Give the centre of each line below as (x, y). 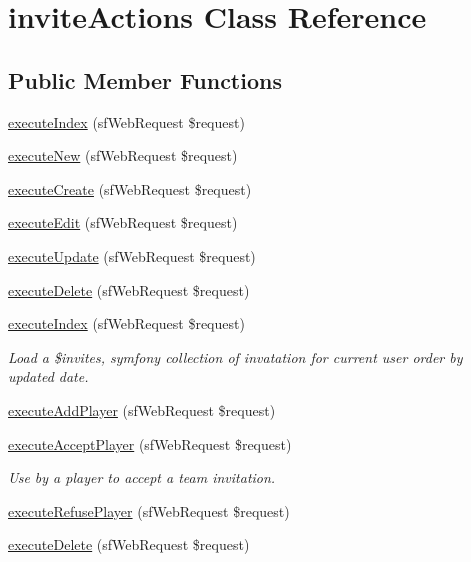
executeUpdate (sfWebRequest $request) (132, 255)
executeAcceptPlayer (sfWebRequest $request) (150, 443)
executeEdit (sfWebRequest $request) (123, 222)
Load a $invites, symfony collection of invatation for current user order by (235, 356)
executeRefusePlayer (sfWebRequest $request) (149, 510)
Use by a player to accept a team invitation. (142, 477)
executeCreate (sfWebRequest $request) (130, 188)
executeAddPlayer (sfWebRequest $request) (142, 409)
